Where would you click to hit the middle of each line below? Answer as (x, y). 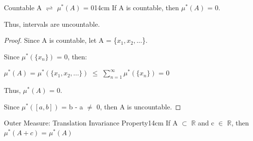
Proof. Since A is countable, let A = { (61, 40)
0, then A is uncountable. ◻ (139, 106)
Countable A (23, 7)
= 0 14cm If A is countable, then (131, 7)
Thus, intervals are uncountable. (52, 24)
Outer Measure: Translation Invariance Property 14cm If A (91, 123)
